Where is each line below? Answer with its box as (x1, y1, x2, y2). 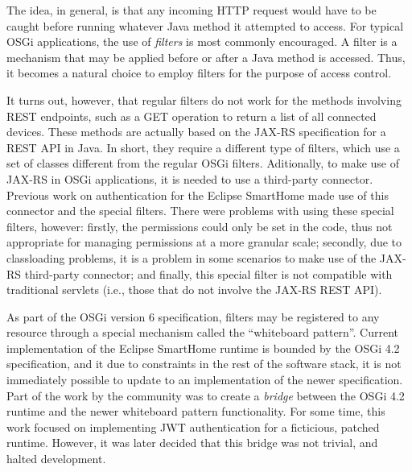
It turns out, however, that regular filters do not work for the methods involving (6, 91, 402, 108)
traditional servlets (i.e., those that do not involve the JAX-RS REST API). (6, 281, 382, 298)
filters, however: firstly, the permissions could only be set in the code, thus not (6, 217, 393, 234)
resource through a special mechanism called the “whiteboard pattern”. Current (6, 324, 399, 341)
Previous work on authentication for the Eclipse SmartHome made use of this (6, 186, 389, 203)
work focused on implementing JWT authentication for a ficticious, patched (6, 418, 380, 435)
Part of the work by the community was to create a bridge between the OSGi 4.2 (6, 387, 405, 404)
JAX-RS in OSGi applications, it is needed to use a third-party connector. (6, 170, 373, 187)
